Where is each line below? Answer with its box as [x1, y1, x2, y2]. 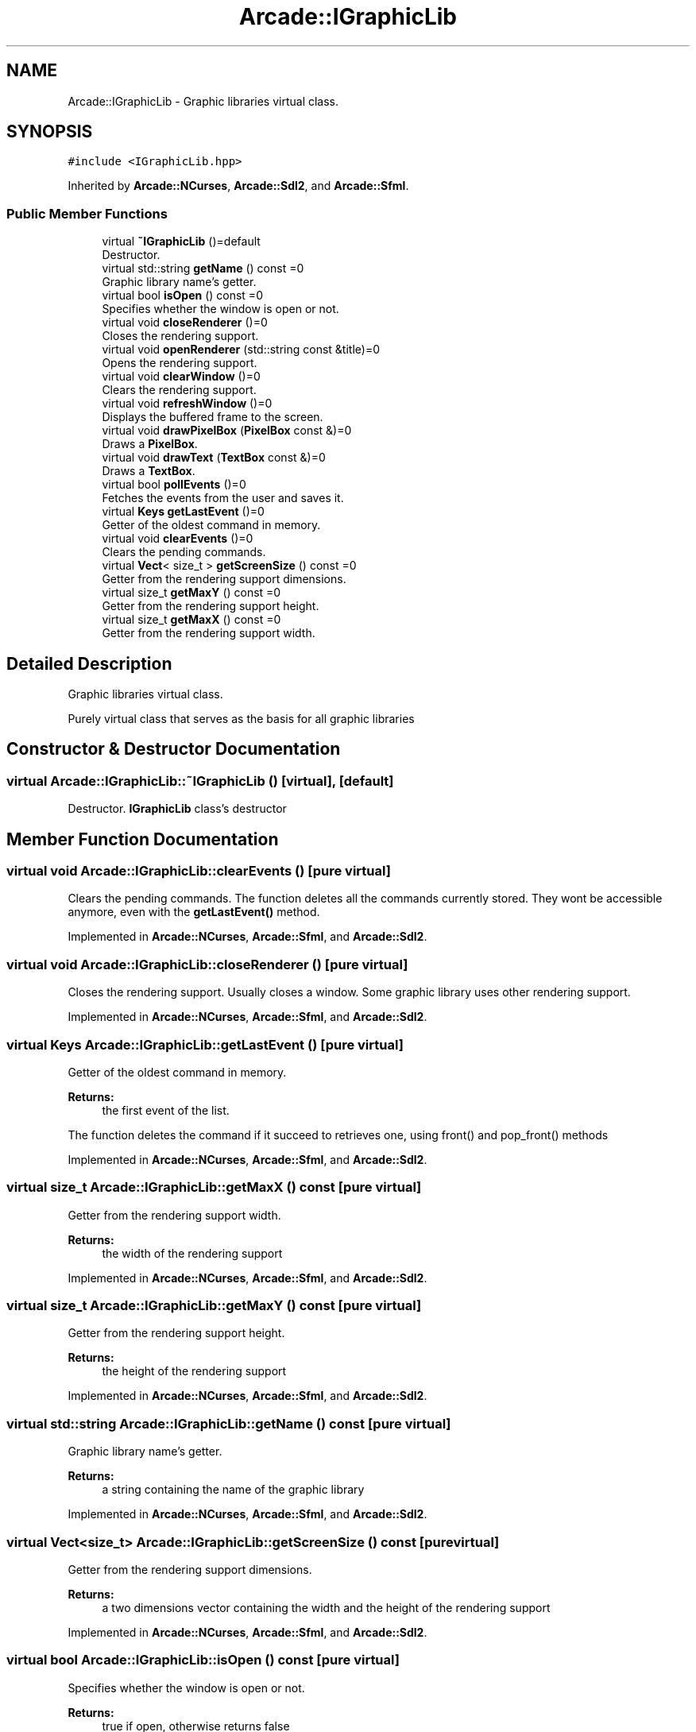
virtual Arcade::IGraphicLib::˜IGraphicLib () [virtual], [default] [6, 772, 394, 789]
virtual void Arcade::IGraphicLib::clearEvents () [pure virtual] [6, 863, 391, 880]
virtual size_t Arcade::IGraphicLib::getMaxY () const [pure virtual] [6, 1297, 422, 1314]
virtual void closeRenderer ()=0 [102, 315, 268, 330]
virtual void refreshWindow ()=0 [102, 396, 273, 411]
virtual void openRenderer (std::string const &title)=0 [102, 342, 381, 357]
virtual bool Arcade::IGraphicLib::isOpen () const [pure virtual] [6, 1652, 400, 1668]
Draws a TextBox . [102, 464, 195, 478]
